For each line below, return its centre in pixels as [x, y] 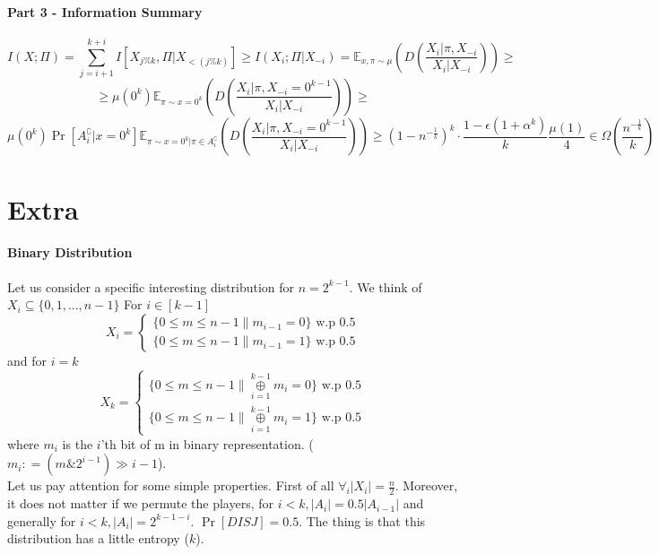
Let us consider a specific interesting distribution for [151, 286]
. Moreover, [426, 485]
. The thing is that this [362, 520]
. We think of [386, 286]
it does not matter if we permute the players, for [141, 503]
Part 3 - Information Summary [105, 11]
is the [78, 443]
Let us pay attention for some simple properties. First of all [171, 485]
